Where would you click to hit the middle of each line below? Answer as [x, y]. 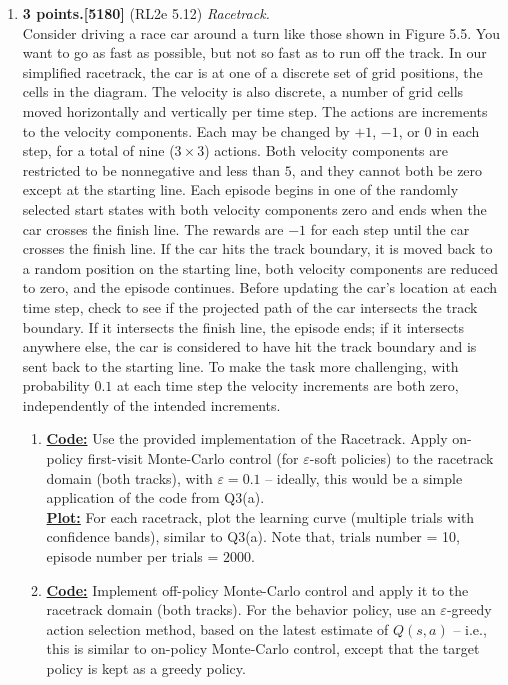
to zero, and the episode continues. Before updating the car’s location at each [259, 287]
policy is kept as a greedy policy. [146, 668]
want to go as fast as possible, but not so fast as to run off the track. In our [254, 52]
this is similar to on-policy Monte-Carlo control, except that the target [263, 648]
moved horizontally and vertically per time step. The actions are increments [255, 110]
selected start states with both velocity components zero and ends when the [254, 208]
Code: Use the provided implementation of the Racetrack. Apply [247, 438]
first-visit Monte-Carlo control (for [193, 458]
